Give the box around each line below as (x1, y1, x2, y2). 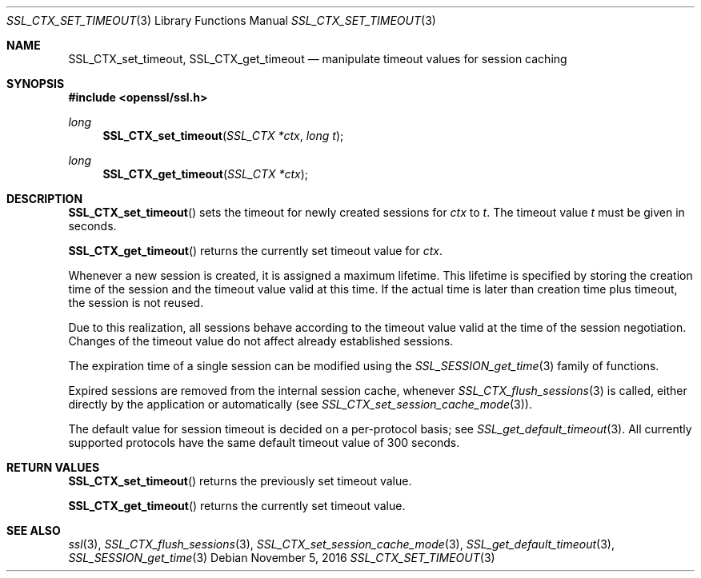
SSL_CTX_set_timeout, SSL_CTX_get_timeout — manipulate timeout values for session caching (68, 52, 567, 66)
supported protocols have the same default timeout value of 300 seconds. (68, 436, 460, 449)
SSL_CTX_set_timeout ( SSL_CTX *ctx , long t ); (102, 129, 344, 142)
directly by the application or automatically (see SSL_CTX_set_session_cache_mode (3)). (68, 397, 532, 411)
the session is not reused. (68, 296, 204, 309)
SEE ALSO (6, 524, 61, 537)
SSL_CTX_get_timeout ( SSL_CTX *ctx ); (102, 167, 309, 181)
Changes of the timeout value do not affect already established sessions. (68, 334, 454, 348)
